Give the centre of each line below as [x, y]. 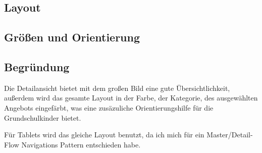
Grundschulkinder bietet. [43, 117]
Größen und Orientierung [72, 37]
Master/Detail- [230, 135]
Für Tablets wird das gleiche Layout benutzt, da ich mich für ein [104, 135]
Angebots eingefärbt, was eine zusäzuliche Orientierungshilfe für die [109, 107]
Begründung [37, 66]
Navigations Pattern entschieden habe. [81, 144]
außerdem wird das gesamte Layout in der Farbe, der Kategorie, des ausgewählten [131, 98]
